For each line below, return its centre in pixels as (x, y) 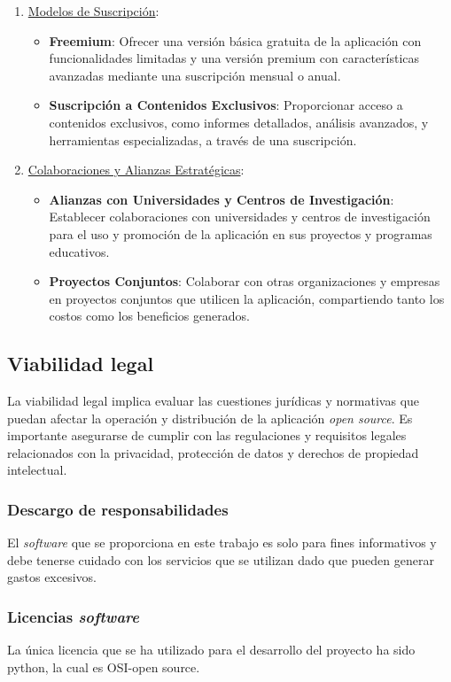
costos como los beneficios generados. (149, 316)
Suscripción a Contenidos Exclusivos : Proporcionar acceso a (226, 105)
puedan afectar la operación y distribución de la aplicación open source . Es (210, 418)
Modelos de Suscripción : (93, 11)
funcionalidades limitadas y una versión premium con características (234, 58)
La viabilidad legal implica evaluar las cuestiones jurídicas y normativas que (214, 401)
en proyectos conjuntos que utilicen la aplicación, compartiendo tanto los (247, 298)
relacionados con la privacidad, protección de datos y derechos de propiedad (213, 452)
